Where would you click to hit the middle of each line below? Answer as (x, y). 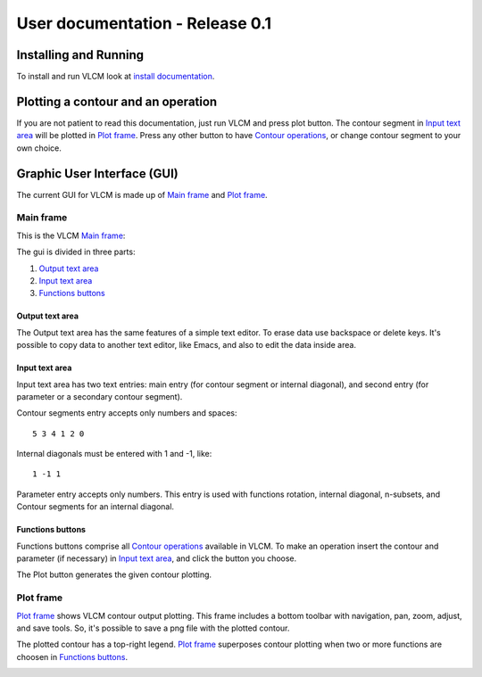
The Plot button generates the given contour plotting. (114, 574)
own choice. (39, 148)
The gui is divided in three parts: (76, 252)
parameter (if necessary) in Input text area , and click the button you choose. (157, 558)
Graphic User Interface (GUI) (97, 173)
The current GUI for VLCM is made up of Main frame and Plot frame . (142, 194)
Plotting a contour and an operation (117, 101)
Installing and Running (80, 55)
